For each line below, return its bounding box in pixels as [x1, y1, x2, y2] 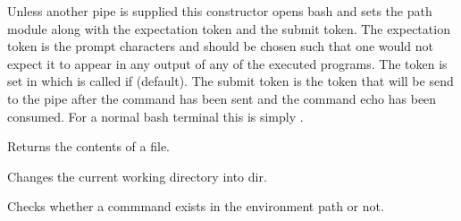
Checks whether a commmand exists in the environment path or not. [7, 197, 384, 216]
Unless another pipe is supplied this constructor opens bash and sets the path [7, 2, 432, 20]
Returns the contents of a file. [7, 137, 170, 156]
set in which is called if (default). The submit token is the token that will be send [7, 72, 454, 90]
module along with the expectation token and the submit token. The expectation [7, 19, 450, 38]
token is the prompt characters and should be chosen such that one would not [7, 37, 433, 55]
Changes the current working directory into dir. [7, 166, 267, 185]
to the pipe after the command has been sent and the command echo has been [7, 89, 437, 107]
